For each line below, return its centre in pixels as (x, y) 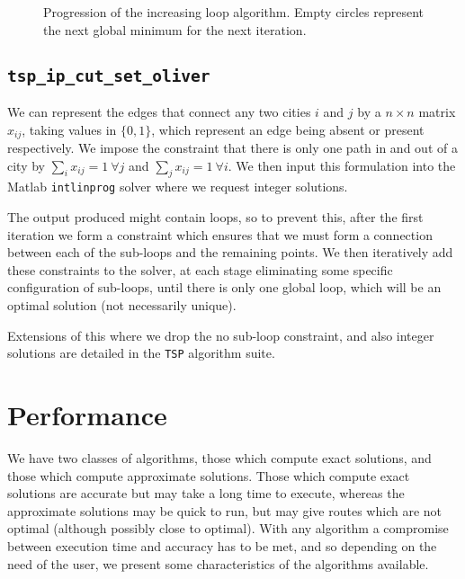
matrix (437, 111)
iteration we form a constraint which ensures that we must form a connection (220, 234)
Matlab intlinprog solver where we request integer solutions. (178, 187)
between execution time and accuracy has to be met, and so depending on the (222, 545)
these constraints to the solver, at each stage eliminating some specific (200, 269)
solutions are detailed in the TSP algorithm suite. (141, 353)
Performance (87, 415)
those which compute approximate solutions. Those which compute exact (209, 475)
